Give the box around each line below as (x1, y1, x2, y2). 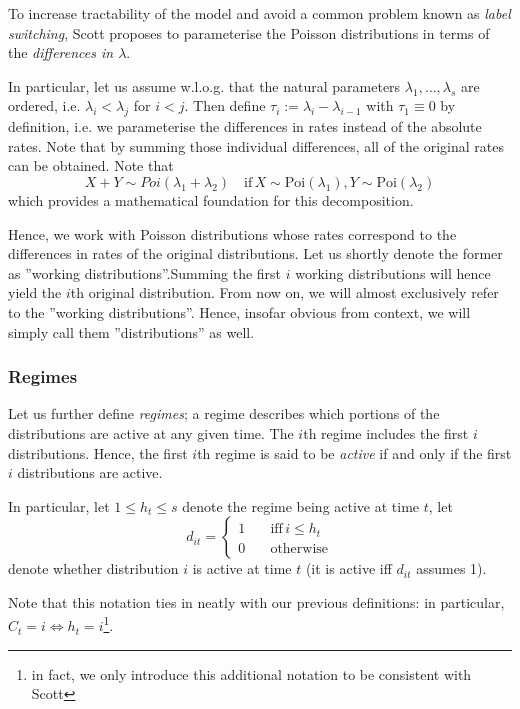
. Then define (184, 95, 266, 116)
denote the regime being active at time (182, 495, 420, 516)
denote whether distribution (8, 558, 179, 579)
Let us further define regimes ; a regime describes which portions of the (8, 403, 440, 424)
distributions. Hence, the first (8, 442, 188, 463)
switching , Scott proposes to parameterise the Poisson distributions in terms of (8, 22, 490, 43)
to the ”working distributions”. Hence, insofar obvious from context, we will (8, 301, 471, 322)
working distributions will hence (295, 262, 491, 283)
